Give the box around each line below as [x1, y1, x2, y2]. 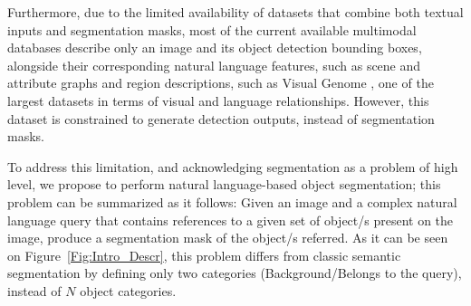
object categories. [80, 281, 177, 300]
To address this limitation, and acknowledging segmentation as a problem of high [7, 157, 458, 176]
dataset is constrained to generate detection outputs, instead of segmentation [7, 109, 435, 128]
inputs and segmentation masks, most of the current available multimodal [7, 20, 417, 39]
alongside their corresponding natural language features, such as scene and [7, 55, 421, 74]
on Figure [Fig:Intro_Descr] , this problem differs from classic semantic [7, 245, 401, 264]
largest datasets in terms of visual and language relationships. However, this [7, 91, 429, 110]
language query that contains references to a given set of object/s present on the [7, 210, 454, 229]
